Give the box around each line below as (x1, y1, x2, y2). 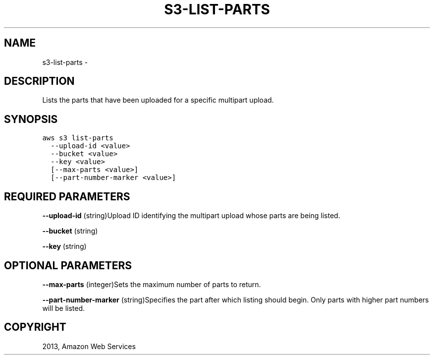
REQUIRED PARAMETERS (4, 190, 130, 203)
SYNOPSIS (4, 113, 58, 125)
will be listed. (42, 303, 85, 312)
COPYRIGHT (4, 321, 66, 334)
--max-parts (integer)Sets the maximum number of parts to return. (42, 280, 261, 289)
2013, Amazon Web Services (42, 342, 136, 351)
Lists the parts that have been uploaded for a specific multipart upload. (42, 96, 274, 105)
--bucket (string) (42, 227, 98, 236)
